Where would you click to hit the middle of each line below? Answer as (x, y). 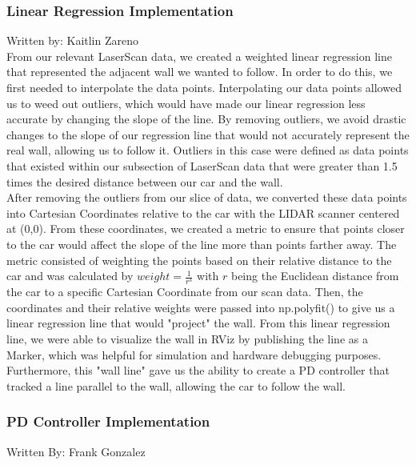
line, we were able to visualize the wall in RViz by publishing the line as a (187, 339)
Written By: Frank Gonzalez (76, 451)
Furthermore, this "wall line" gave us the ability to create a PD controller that (198, 370)
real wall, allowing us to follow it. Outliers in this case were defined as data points (208, 150)
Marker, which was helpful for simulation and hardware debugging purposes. (194, 354)
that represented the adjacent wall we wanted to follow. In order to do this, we (200, 72)
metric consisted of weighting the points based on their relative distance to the (199, 260)
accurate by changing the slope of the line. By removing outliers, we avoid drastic (206, 119)
